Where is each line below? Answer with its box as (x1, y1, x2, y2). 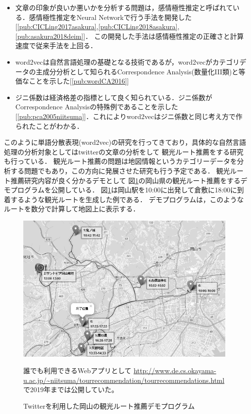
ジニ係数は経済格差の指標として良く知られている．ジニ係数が (15, 92, 212, 102)
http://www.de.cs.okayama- (134, 365, 217, 375)
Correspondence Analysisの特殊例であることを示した (15, 102, 178, 112)
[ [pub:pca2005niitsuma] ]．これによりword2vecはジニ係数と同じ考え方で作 (15, 111, 243, 121)
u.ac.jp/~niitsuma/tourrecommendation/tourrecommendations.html (23, 375, 225, 385)
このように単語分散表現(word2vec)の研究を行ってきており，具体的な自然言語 (4, 137, 246, 147)
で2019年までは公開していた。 (23, 384, 118, 395)
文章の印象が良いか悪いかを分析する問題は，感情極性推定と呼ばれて (15, 2, 233, 12)
